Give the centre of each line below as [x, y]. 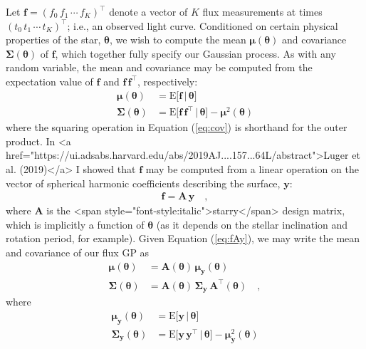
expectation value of [49, 81]
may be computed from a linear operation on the [252, 168]
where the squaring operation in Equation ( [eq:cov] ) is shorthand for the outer [177, 127]
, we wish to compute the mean [178, 40]
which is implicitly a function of [75, 224]
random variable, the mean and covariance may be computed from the [159, 67]
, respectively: [167, 81]
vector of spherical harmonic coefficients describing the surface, [143, 183]
